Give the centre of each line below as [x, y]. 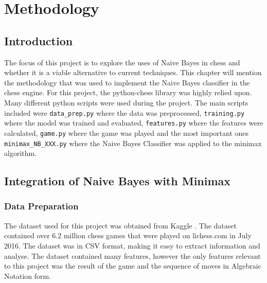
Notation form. [28, 276]
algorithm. [21, 153]
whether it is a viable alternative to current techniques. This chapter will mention [133, 72]
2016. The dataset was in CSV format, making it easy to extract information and [132, 245]
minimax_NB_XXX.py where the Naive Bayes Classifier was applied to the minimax [133, 143]
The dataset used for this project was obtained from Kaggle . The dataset [120, 225]
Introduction [39, 40]
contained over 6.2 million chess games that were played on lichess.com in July [128, 235]
